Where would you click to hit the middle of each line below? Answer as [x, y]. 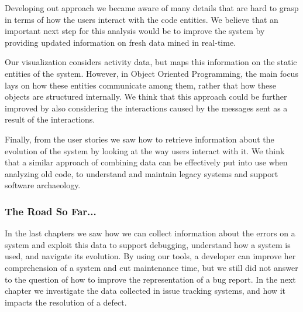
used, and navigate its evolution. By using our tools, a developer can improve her [150, 256]
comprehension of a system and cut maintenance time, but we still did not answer [151, 267]
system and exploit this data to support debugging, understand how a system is [148, 244]
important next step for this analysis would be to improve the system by [135, 31]
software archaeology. [43, 185]
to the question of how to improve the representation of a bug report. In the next [150, 279]
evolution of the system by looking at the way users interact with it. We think [145, 150]
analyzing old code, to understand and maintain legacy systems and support [142, 173]
